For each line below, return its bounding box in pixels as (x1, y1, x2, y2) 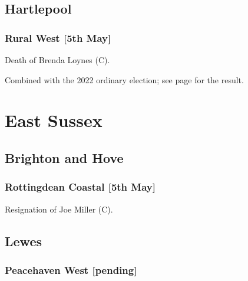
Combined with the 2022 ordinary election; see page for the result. (5, 73, 244, 86)
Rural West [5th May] (5, 30, 111, 45)
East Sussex (5, 108, 102, 132)
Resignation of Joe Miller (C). (5, 202, 113, 215)
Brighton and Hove (5, 148, 124, 166)
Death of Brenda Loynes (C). (5, 54, 110, 66)
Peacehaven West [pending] (5, 262, 137, 277)
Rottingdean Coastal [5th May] (5, 179, 156, 194)
